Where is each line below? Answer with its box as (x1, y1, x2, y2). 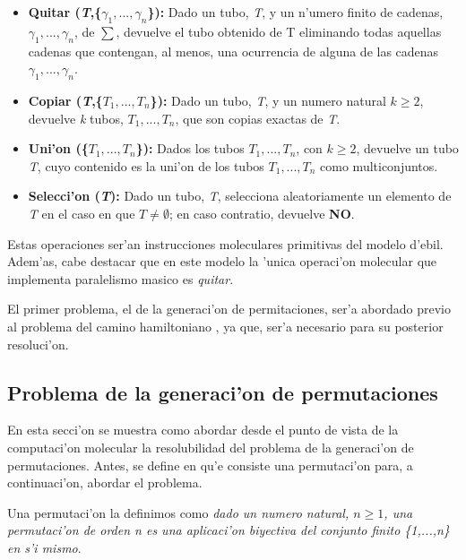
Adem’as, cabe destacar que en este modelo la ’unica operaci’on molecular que (7, 252, 437, 271)
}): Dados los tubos (135, 139, 245, 158)
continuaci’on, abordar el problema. (7, 473, 203, 492)
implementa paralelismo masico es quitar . (7, 269, 234, 288)
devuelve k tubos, (28, 108, 124, 127)
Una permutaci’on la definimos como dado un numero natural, (7, 503, 349, 521)
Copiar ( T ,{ (28, 90, 103, 109)
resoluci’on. (7, 334, 69, 353)
